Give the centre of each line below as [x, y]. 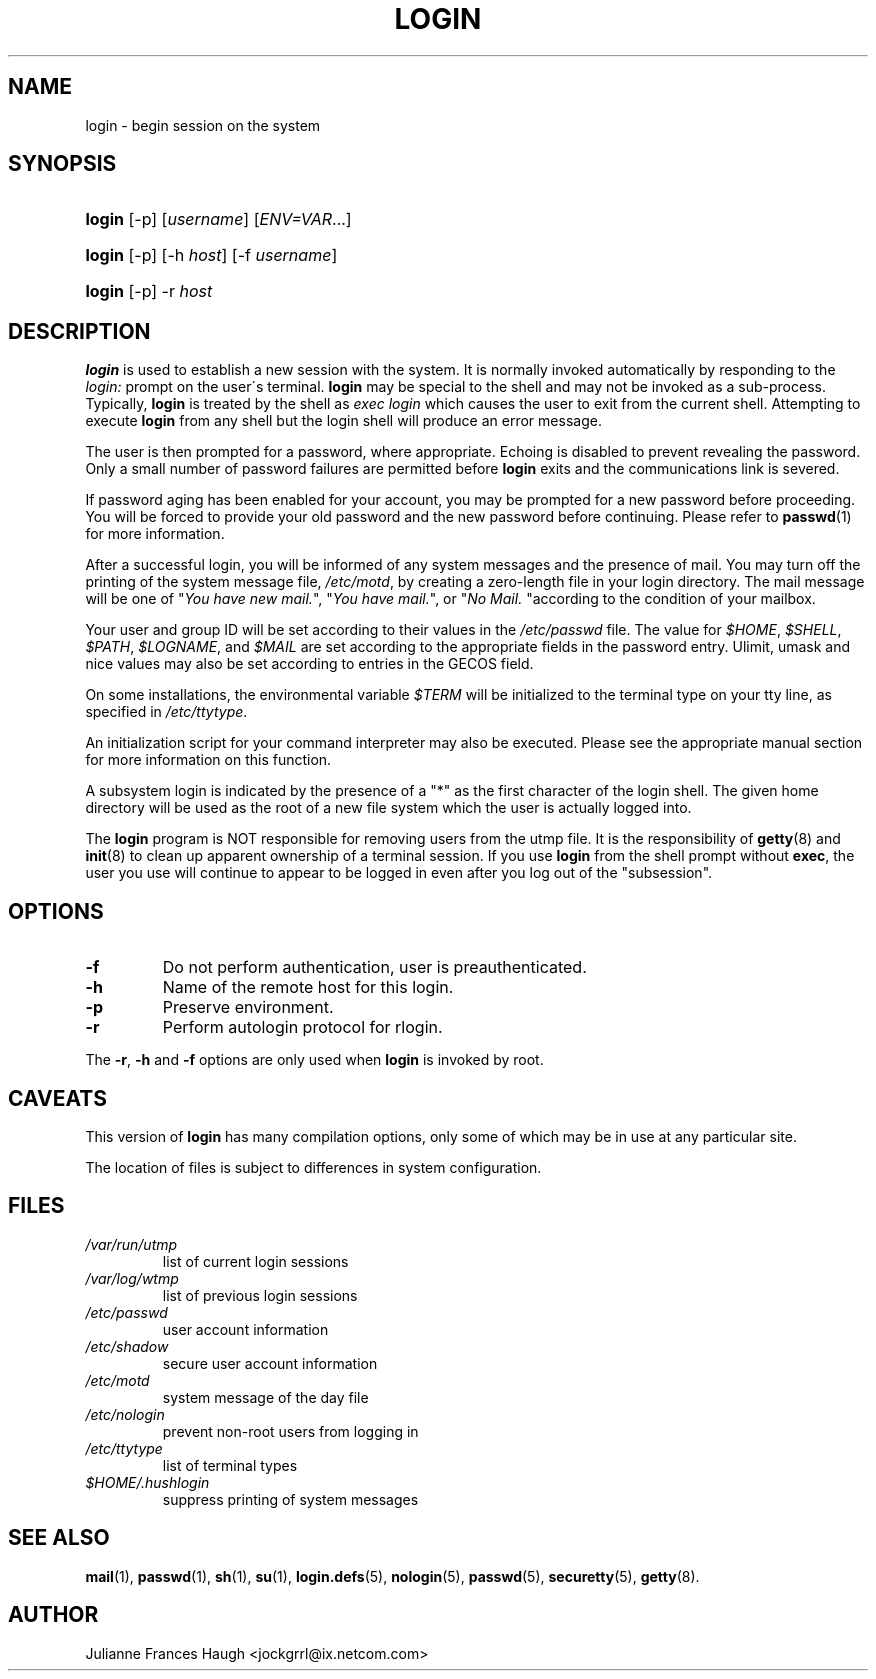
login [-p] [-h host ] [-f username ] [211, 255]
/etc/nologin [125, 1414]
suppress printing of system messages [290, 1499]
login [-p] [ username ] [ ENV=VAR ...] [218, 219]
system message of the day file [265, 1397]
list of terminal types [230, 1465]
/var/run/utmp [131, 1244]
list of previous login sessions [260, 1295]
